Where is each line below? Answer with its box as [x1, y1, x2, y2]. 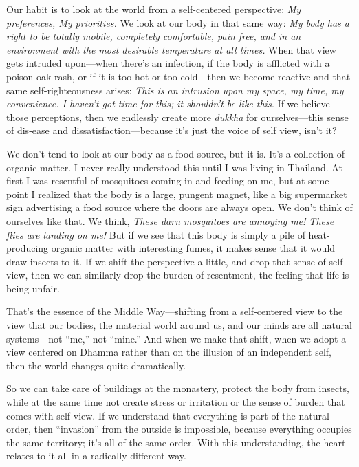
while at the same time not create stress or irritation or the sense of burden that [6, 395, 345, 409]
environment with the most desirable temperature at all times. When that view [6, 42, 336, 56]
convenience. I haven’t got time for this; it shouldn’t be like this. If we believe [6, 96, 330, 111]
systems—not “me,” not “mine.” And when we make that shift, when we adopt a [6, 331, 347, 345]
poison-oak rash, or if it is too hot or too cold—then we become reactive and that [6, 69, 351, 83]
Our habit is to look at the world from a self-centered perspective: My [6, 2, 301, 16]
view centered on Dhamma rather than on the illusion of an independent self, [6, 345, 331, 359]
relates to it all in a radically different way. [6, 448, 186, 463]
